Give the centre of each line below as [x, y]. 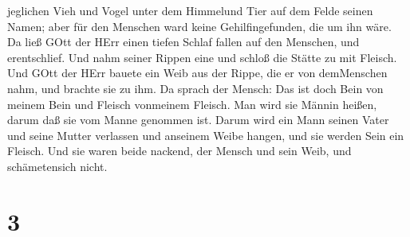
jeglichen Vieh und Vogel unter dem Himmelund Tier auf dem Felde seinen [190, 10]
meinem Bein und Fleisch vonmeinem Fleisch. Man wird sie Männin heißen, [192, 104]
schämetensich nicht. [57, 166]
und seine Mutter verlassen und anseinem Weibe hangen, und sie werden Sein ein [206, 135]
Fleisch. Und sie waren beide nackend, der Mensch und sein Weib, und [179, 151]
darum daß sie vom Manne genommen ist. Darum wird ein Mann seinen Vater [198, 120]
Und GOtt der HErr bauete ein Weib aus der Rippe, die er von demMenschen [197, 73]
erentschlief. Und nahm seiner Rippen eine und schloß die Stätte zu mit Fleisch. [202, 57]
